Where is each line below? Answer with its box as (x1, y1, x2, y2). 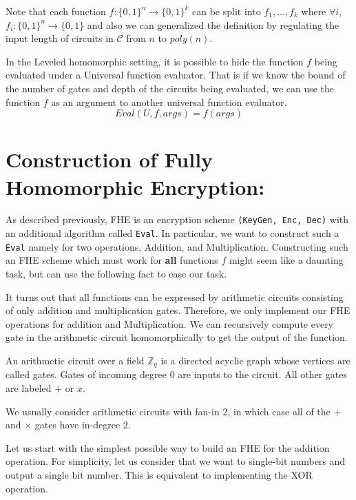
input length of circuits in (6, 31, 114, 45)
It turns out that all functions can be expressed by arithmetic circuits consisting (6, 289, 344, 304)
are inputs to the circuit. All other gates (178, 367, 347, 382)
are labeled (6, 381, 52, 395)
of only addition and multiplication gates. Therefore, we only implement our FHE (6, 303, 350, 317)
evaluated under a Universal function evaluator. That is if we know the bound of (6, 67, 346, 82)
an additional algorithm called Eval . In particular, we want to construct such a (6, 226, 339, 240)
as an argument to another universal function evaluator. (51, 94, 287, 109)
